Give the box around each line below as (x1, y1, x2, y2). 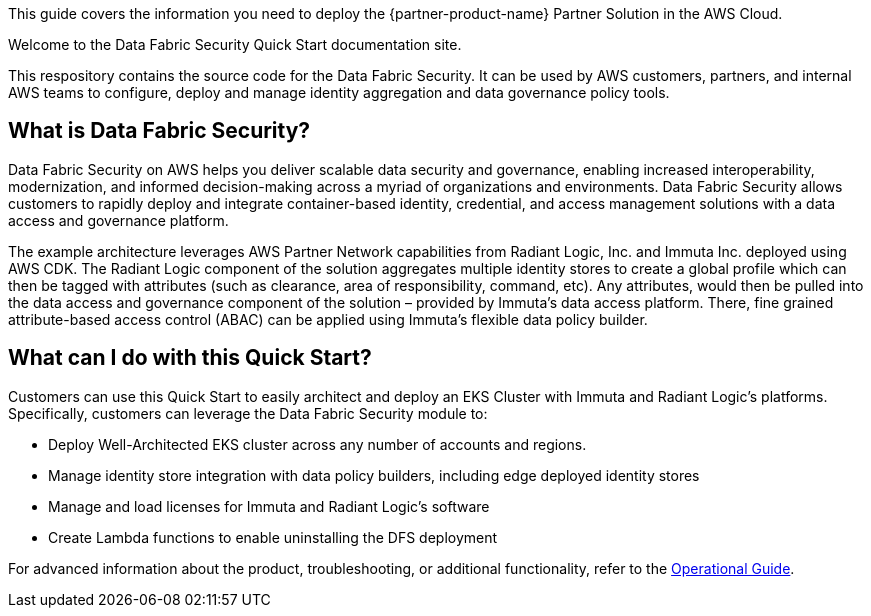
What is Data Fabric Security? (8, 118, 311, 144)
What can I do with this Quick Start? (8, 345, 372, 371)
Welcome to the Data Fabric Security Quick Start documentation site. (8, 36, 462, 53)
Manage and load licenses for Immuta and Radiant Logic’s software (48, 497, 490, 515)
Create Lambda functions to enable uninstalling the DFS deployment (48, 528, 498, 546)
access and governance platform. (8, 211, 229, 229)
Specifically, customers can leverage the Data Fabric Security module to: (8, 404, 488, 422)
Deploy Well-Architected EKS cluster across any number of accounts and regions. (48, 435, 587, 453)
